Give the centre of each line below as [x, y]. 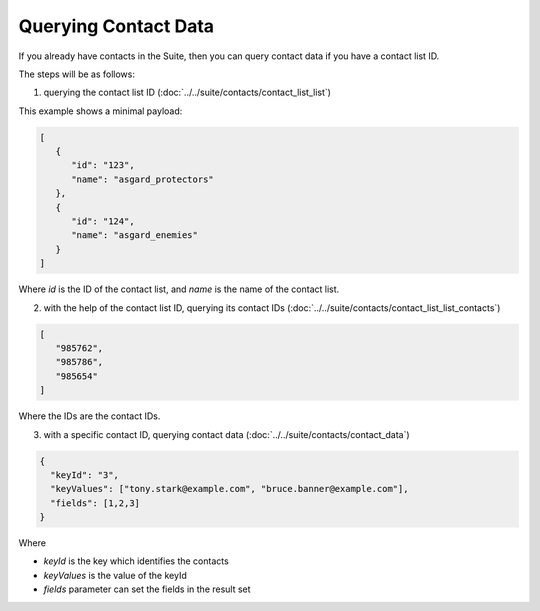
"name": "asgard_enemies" [135, 235]
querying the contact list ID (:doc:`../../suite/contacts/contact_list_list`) [187, 92]
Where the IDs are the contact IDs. [89, 416]
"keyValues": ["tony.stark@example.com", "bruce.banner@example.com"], [229, 489]
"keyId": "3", [85, 474]
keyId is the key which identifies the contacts [136, 561]
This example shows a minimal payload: [100, 111]
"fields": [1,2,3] [95, 503]
